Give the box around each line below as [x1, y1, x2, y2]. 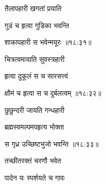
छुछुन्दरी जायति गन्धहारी [5, 104, 65, 115]
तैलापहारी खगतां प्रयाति [5, 3, 62, 13]
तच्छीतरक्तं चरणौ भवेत [5, 155, 61, 166]
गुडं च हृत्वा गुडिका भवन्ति [5, 20, 69, 30]
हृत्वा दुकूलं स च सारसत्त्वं [5, 71, 68, 81]
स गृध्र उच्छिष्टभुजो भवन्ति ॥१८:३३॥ [5, 138, 99, 149]
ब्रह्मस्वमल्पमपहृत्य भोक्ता [5, 121, 64, 132]
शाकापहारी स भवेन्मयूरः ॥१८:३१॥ [5, 37, 91, 47]
